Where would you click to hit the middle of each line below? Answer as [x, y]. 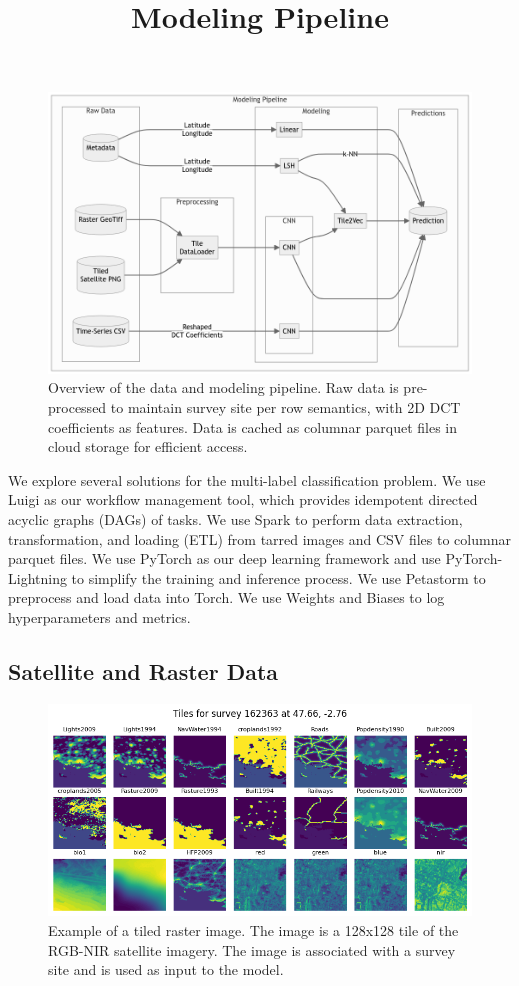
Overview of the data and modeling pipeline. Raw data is [223, 387]
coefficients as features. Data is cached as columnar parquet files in [253, 426]
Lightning [37, 577]
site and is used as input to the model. [166, 969]
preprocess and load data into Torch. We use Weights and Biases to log [226, 597]
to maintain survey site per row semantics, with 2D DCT [285, 407]
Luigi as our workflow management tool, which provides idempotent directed [243, 499]
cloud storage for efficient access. [148, 446]
